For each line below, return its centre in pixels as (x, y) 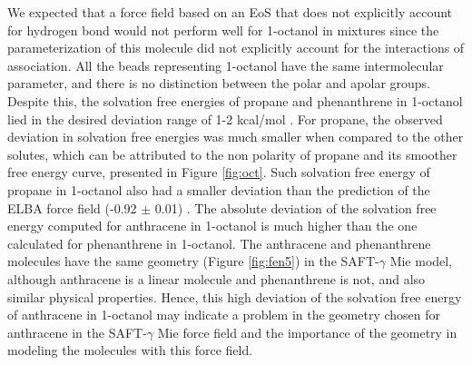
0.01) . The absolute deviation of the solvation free (295, 207)
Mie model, (421, 261)
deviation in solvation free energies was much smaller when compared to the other (236, 137)
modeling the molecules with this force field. (130, 350)
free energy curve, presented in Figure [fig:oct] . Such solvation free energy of (219, 172)
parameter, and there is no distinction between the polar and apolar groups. (219, 83)
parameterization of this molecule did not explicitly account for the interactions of (236, 48)
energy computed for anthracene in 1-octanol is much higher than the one (212, 226)
